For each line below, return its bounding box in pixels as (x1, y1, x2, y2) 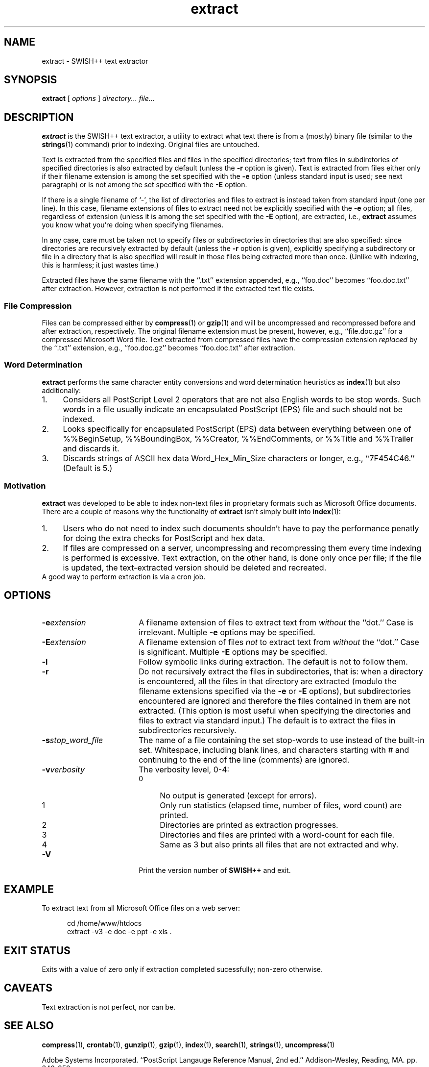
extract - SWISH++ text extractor (42, 56, 148, 65)
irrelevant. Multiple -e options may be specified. (139, 627, 315, 638)
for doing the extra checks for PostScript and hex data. (63, 533, 265, 543)
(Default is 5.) (63, 463, 113, 473)
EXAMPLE (4, 883, 54, 895)
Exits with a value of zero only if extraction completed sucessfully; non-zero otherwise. (42, 965, 323, 974)
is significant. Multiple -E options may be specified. (139, 647, 328, 657)
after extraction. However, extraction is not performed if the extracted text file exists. (42, 284, 315, 293)
